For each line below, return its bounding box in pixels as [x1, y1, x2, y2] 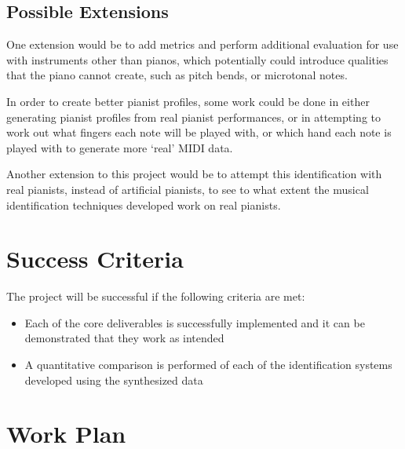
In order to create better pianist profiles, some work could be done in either [6, 93, 370, 109]
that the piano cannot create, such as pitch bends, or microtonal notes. [6, 67, 348, 83]
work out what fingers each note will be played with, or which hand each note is [6, 124, 392, 141]
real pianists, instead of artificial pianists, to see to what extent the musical [6, 181, 369, 197]
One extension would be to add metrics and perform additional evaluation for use [6, 36, 399, 53]
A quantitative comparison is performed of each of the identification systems [24, 356, 392, 373]
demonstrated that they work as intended [24, 330, 224, 346]
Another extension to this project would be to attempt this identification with [6, 166, 382, 182]
